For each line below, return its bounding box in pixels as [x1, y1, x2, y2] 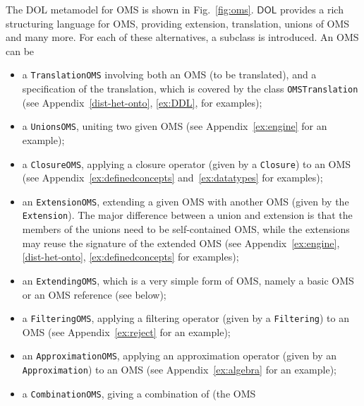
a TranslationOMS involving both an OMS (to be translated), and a [22, 67, 317, 82]
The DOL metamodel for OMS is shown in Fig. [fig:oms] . [6, 2, 254, 16]
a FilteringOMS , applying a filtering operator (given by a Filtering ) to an [22, 311, 349, 326]
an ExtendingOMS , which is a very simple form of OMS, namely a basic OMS [22, 273, 354, 287]
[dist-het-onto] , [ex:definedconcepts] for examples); [22, 249, 239, 264]
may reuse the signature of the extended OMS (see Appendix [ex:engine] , [22, 235, 340, 250]
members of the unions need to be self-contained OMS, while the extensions [22, 222, 350, 237]
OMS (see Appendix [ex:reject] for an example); [22, 324, 231, 339]
